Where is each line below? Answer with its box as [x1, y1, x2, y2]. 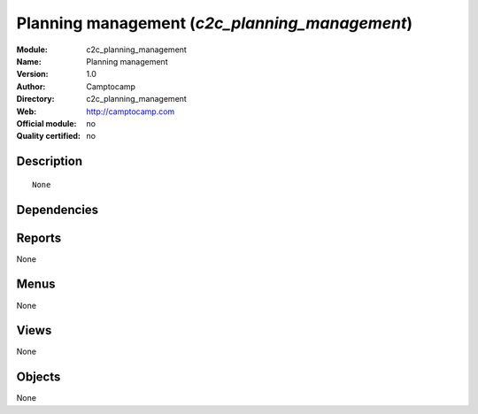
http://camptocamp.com [86, 106, 175, 117]
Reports [16, 230, 62, 245]
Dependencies [16, 202, 99, 217]
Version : [16, 69, 49, 80]
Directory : [16, 94, 55, 104]
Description [16, 154, 83, 169]
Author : [16, 80, 46, 92]
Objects [16, 370, 61, 385]
